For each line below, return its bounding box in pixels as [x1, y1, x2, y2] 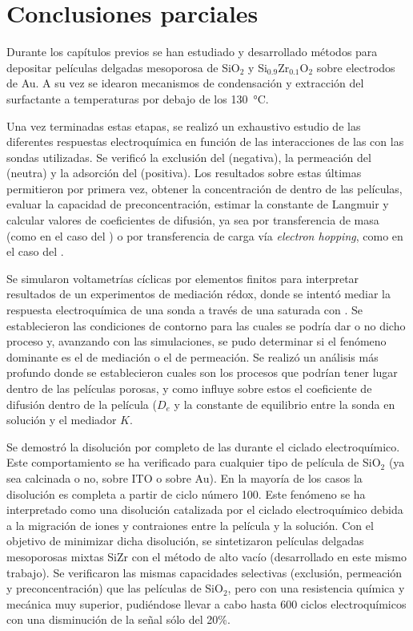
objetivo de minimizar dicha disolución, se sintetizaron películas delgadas [6, 532, 364, 549]
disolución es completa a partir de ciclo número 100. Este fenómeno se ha [6, 485, 366, 502]
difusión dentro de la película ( [6, 395, 157, 412]
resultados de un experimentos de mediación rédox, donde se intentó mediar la [6, 285, 391, 302]
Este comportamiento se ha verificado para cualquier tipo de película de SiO [6, 454, 381, 471]
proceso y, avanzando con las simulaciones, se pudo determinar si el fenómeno [6, 333, 387, 350]
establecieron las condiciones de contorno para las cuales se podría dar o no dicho [6, 317, 406, 334]
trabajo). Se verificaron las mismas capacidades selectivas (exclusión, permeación [6, 564, 403, 580]
